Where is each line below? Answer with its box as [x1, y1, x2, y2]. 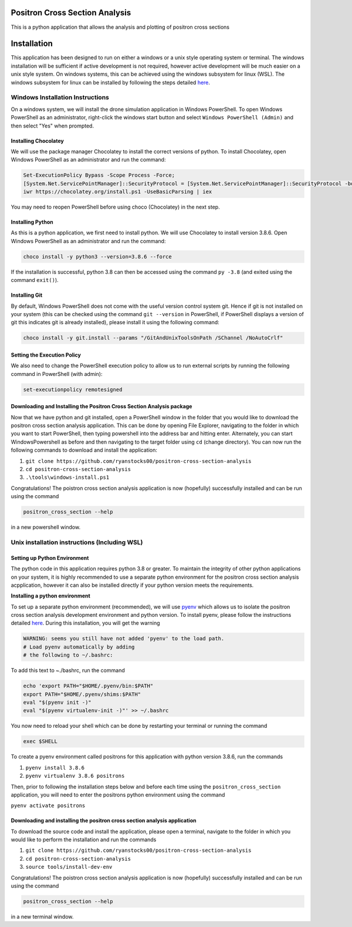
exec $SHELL [23, 738, 58, 745]
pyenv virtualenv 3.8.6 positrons [25, 772, 125, 780]
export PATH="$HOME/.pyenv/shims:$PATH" [23, 691, 141, 697]
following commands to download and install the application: [11, 446, 158, 454]
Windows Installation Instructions [11, 93, 110, 102]
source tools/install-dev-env [25, 864, 113, 871]
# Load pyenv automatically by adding [23, 643, 135, 650]
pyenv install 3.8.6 [25, 764, 85, 771]
